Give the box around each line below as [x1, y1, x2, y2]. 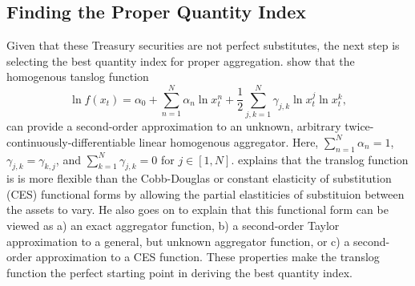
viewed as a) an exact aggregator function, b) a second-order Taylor [6, 217, 340, 234]
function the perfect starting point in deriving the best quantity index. [6, 264, 353, 280]
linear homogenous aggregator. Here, [139, 133, 319, 150]
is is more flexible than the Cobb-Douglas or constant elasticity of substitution [6, 170, 392, 187]
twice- [344, 118, 374, 135]
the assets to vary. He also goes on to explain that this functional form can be [6, 201, 389, 218]
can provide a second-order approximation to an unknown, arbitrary [6, 118, 341, 135]
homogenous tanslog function [6, 68, 149, 85]
